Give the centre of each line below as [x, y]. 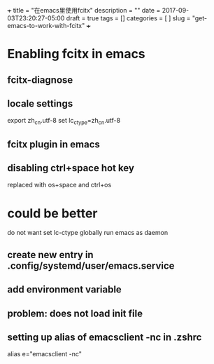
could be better [52, 213]
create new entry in [50, 255]
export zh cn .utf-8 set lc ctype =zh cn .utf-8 [64, 121]
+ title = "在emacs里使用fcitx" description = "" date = [84, 10]
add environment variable [65, 290]
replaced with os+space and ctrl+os [59, 185]
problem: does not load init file [75, 313]
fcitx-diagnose [40, 80]
